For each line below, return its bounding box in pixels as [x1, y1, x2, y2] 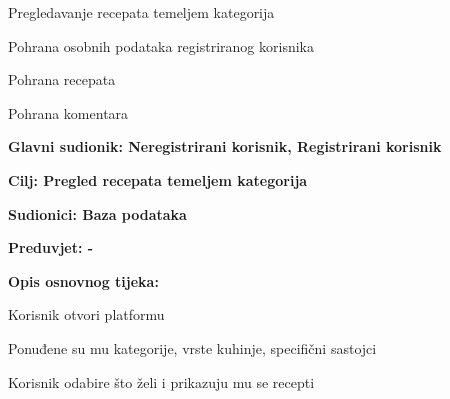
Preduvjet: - [8, 237, 94, 258]
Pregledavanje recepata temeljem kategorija [8, 2, 275, 22]
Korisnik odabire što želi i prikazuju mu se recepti [8, 371, 315, 392]
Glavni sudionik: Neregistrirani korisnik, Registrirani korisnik [8, 136, 442, 157]
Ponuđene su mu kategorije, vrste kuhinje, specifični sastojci [8, 337, 377, 358]
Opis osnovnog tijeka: [8, 270, 159, 291]
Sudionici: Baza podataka [8, 203, 187, 224]
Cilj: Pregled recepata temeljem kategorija [8, 169, 308, 190]
